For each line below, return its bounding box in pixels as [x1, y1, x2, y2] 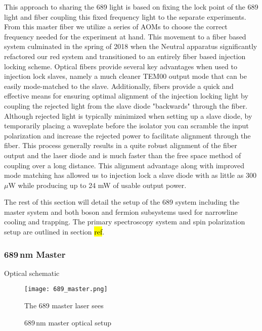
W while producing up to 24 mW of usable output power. [8, 179, 187, 190]
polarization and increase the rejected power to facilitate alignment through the [4, 130, 251, 140]
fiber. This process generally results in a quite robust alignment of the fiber [4, 140, 237, 151]
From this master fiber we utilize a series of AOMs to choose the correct [4, 21, 228, 32]
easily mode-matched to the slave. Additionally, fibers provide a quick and [4, 80, 234, 91]
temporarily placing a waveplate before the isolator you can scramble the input [4, 120, 249, 131]
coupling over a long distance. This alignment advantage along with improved [4, 160, 245, 170]
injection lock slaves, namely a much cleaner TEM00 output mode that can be [4, 71, 247, 81]
